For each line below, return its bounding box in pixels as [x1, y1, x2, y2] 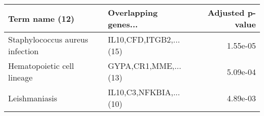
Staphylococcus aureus [8, 33, 88, 45]
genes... [108, 18, 138, 30]
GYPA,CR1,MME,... [108, 60, 181, 71]
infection [8, 45, 39, 57]
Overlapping [108, 7, 158, 18]
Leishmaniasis [8, 92, 57, 104]
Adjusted [207, 7, 245, 18]
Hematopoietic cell [8, 60, 74, 71]
